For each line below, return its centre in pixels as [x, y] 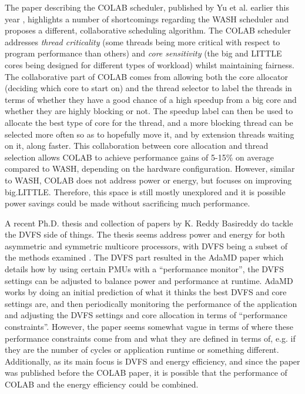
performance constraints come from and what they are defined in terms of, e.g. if [150, 338]
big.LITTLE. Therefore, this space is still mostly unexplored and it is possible [145, 191]
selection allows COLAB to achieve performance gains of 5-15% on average [139, 157]
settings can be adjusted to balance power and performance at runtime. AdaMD [149, 280]
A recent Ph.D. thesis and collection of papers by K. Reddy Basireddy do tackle [149, 223]
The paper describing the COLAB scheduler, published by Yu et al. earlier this [147, 7]
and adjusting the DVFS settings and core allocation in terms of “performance [146, 315]
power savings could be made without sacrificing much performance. [128, 203]
